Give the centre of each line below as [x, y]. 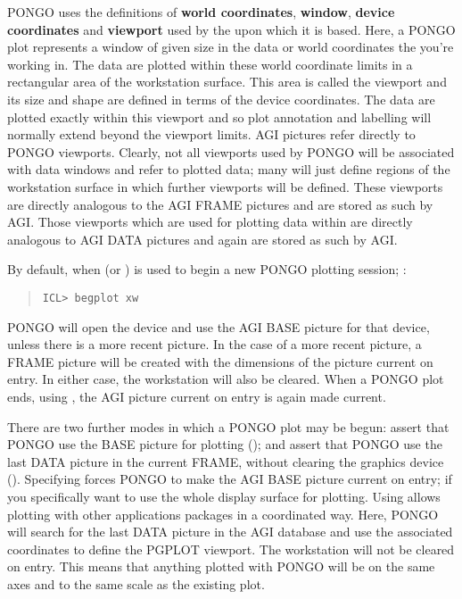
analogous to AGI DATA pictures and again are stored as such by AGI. [202, 239]
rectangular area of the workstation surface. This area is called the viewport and [227, 82]
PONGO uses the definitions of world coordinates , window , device [201, 12]
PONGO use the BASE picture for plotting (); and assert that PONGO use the [225, 444]
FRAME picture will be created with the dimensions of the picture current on [220, 361]
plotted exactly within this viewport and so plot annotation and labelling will [219, 116]
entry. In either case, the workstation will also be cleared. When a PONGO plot [226, 379]
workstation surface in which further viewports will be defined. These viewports [225, 186]
